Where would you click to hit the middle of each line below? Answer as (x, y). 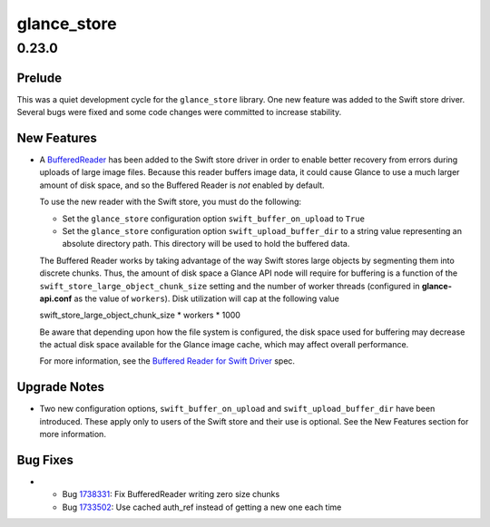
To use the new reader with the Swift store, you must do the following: (171, 202)
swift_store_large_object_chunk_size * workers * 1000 (140, 315)
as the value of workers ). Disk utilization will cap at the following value (207, 298)
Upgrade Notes (60, 387)
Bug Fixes (45, 459)
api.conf (56, 298)
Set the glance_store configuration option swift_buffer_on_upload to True (213, 219)
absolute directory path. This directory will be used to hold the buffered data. (206, 244)
